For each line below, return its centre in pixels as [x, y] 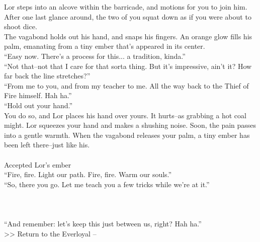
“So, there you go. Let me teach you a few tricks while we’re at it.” [107, 184]
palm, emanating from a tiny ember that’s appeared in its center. [105, 46]
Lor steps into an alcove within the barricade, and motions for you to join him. [126, 7]
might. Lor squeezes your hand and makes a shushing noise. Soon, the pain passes [130, 125]
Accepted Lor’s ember [38, 164]
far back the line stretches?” [47, 76]
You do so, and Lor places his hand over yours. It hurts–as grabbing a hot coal [125, 115]
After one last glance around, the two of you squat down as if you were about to [128, 16]
